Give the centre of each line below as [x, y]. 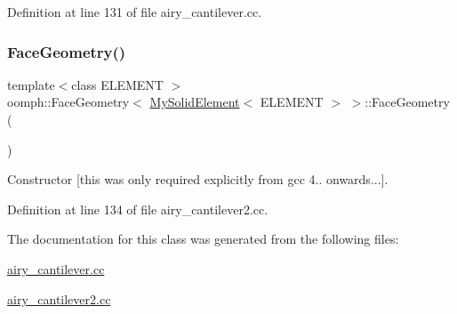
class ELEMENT [117, 84]
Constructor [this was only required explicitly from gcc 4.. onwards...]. [198, 179]
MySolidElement [195, 102]
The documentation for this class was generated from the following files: [203, 239]
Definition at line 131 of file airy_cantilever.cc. [135, 12]
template [31, 84]
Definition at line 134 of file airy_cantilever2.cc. [138, 209]
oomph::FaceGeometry [68, 102]
